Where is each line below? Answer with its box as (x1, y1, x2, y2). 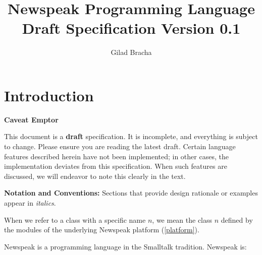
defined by (221, 214, 253, 225)
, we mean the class (152, 214, 213, 225)
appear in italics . (4, 198, 56, 208)
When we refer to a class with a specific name (4, 214, 146, 225)
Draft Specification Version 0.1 (22, 18, 241, 38)
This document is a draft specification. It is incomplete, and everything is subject (4, 131, 258, 142)
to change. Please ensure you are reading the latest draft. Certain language (4, 141, 236, 152)
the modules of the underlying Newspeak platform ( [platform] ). (4, 224, 199, 235)
